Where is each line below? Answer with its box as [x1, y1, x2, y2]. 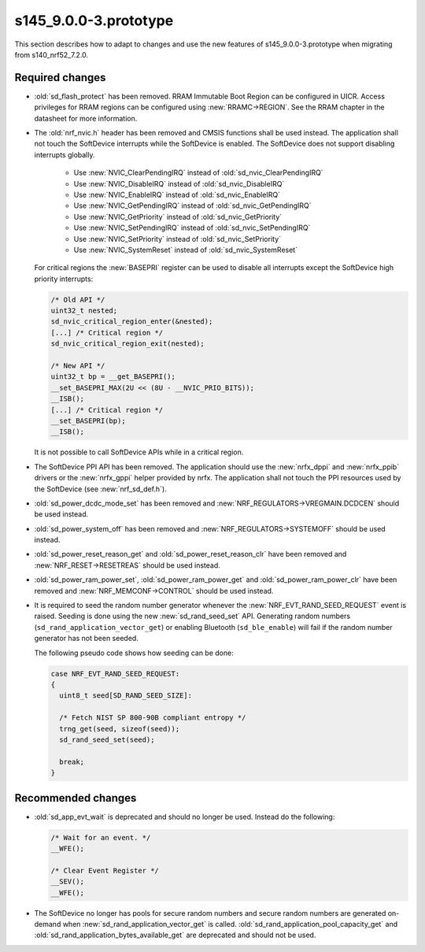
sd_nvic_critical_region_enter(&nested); [50, 317, 213, 326]
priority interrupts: [34, 274, 94, 283]
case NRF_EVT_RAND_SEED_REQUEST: [50, 669, 180, 678]
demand [34, 919, 61, 928]
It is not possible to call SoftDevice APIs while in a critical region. [34, 447, 244, 457]
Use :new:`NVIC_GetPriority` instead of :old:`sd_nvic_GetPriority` [73, 212, 283, 221]
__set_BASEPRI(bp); [50, 416, 126, 425]
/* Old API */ [50, 295, 105, 304]
